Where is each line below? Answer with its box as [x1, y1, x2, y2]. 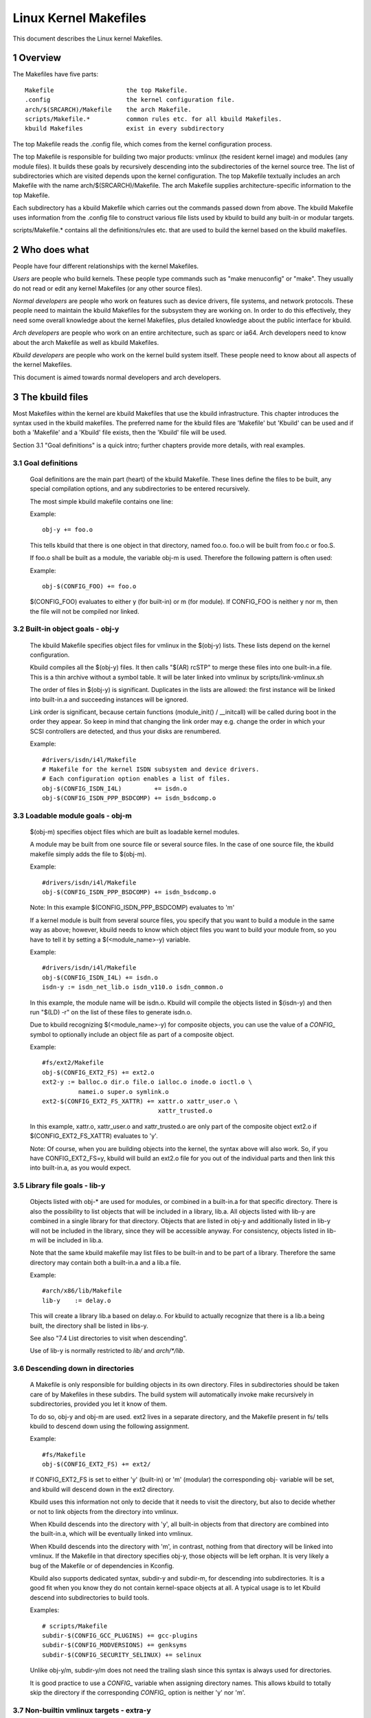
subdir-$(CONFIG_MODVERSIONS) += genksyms [42, 1641, 188, 1649]
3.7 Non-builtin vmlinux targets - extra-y [12, 1705, 151, 1715]
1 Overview [12, 52, 62, 64]
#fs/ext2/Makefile [42, 1059, 104, 1067]
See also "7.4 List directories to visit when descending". [30, 1334, 188, 1343]
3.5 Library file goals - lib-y [12, 1181, 106, 1190]
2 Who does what [12, 244, 89, 256]
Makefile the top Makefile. [25, 86, 188, 94]
